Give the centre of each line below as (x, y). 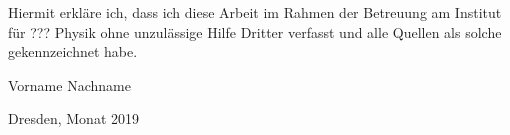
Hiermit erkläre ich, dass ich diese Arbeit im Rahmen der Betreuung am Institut (255, 12)
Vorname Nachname (69, 84)
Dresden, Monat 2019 (73, 118)
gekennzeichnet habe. (73, 51)
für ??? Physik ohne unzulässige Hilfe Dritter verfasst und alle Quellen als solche (255, 31)
